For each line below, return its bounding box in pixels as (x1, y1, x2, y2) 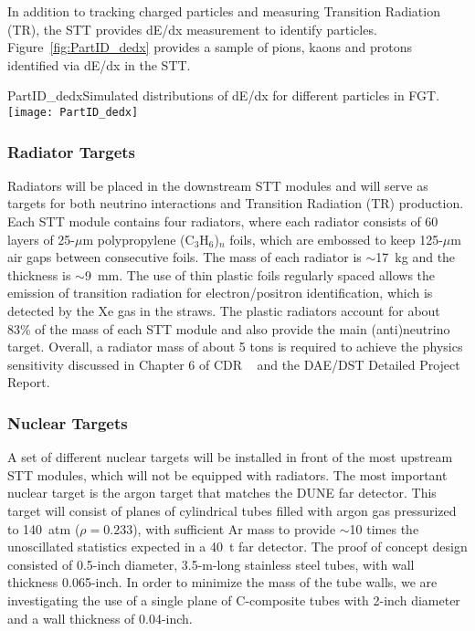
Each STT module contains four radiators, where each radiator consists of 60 (7, 212, 438, 231)
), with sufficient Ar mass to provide (132, 519, 336, 538)
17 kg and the (375, 247, 456, 267)
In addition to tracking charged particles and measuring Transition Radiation (7, 2, 440, 20)
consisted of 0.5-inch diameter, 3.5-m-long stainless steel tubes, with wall (7, 554, 415, 573)
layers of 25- (7, 229, 75, 248)
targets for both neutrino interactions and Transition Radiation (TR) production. (7, 194, 464, 213)
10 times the (349, 519, 419, 538)
